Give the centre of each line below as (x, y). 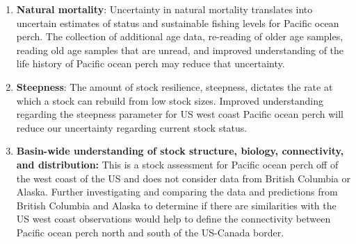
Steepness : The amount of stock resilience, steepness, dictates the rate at (175, 86)
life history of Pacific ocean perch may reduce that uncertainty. (151, 63)
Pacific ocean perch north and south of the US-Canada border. (150, 232)
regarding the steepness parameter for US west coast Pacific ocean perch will (180, 114)
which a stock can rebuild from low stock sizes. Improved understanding (170, 100)
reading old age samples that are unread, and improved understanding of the (180, 50)
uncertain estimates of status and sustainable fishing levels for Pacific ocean (178, 23)
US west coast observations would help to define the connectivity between (173, 219)
